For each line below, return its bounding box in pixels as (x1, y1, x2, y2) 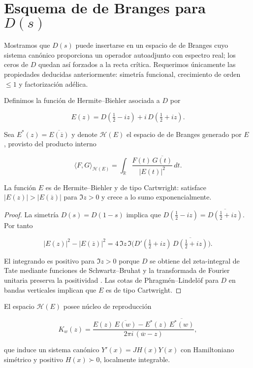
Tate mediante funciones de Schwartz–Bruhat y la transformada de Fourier (4, 265, 230, 275)
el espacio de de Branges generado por (126, 129, 242, 139)
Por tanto (4, 220, 33, 230)
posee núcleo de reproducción (63, 301, 152, 311)
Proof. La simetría (4, 209, 59, 219)
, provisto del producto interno (4, 138, 96, 149)
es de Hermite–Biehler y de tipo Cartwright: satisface (45, 182, 206, 192)
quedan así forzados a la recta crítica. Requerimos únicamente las (38, 59, 236, 69)
